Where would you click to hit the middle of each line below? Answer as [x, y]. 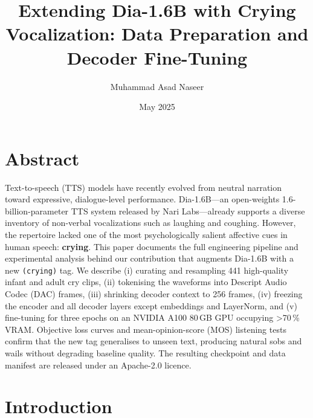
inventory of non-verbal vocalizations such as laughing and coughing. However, [150, 223]
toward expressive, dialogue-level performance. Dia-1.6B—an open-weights [142, 199]
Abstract [42, 158]
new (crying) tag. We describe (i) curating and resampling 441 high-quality [147, 270]
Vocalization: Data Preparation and [157, 34]
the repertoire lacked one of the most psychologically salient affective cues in [146, 234]
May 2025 [157, 107]
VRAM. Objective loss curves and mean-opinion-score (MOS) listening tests [146, 329]
